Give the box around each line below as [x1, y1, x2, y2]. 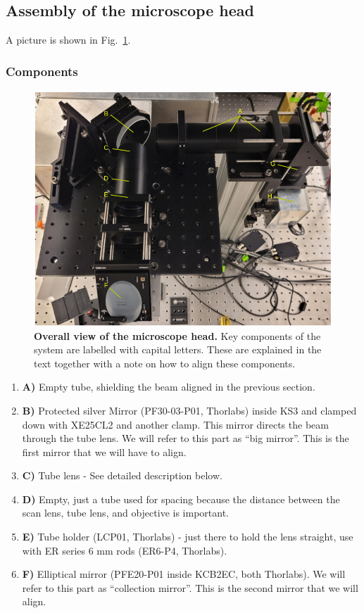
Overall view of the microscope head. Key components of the [34, 328, 321, 343]
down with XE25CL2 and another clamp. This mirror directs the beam [22, 417, 329, 431]
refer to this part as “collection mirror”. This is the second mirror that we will [22, 580, 358, 595]
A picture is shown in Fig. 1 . [6, 32, 131, 47]
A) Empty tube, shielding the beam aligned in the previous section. [22, 379, 315, 394]
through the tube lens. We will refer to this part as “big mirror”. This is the [22, 431, 349, 445]
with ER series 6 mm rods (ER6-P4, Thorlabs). [22, 543, 227, 557]
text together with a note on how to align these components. [34, 355, 296, 370]
